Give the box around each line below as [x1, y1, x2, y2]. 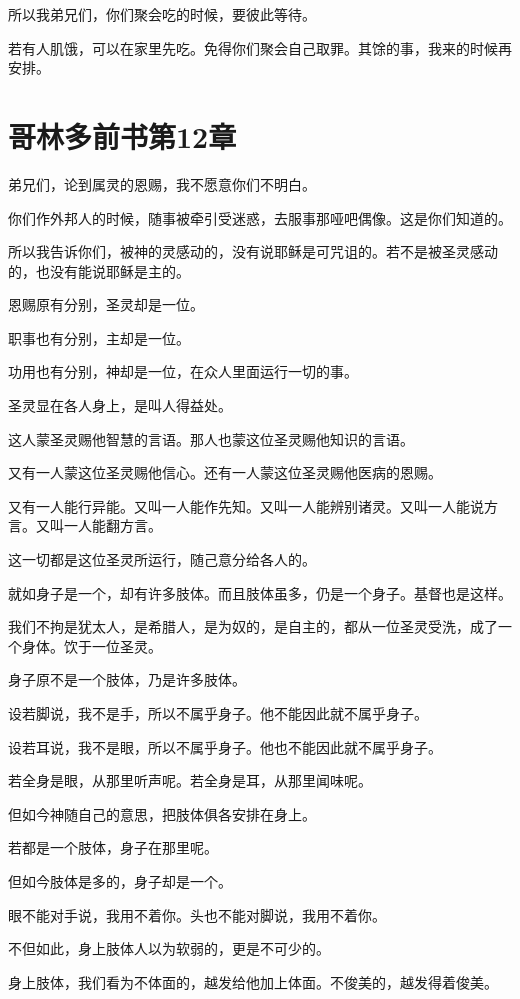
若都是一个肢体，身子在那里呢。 [8, 837, 218, 858]
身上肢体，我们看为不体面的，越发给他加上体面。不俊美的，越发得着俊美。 [8, 971, 498, 992]
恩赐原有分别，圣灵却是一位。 [8, 294, 204, 315]
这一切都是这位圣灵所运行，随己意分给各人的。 [8, 549, 316, 570]
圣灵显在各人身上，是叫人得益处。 [8, 395, 232, 416]
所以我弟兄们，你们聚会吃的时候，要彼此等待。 [8, 4, 316, 24]
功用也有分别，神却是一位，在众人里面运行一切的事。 [8, 361, 358, 382]
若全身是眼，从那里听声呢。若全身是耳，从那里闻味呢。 [8, 770, 372, 791]
